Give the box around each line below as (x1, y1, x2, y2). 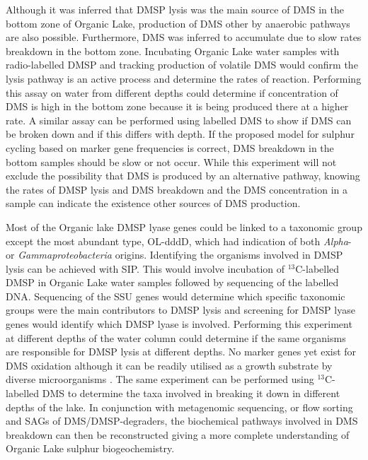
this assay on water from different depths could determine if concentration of (6, 85, 338, 100)
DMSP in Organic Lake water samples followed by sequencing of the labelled (6, 275, 339, 290)
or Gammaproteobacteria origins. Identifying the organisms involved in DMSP (6, 247, 343, 262)
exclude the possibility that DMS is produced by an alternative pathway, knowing (6, 168, 360, 183)
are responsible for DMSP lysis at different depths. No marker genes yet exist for (6, 344, 357, 359)
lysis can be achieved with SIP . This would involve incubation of (6, 261, 285, 276)
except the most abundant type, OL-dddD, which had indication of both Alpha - (6, 233, 352, 248)
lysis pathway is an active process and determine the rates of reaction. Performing (6, 71, 362, 85)
